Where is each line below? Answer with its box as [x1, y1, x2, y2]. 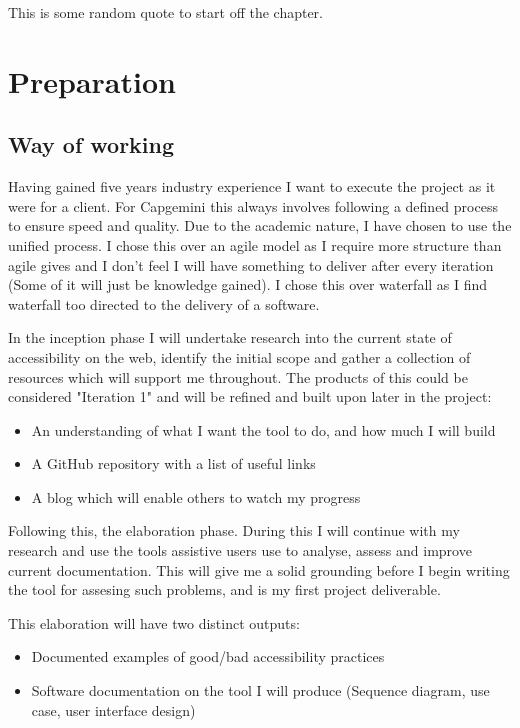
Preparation [8, 60, 176, 101]
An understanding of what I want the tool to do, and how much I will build [31, 419, 496, 440]
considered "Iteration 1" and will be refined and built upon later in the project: [8, 386, 492, 407]
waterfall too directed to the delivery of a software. [8, 293, 320, 314]
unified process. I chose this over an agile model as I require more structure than [8, 234, 502, 255]
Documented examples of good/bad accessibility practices [31, 646, 385, 667]
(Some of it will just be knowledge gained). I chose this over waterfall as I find [8, 274, 488, 295]
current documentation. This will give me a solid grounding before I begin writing [8, 559, 510, 580]
